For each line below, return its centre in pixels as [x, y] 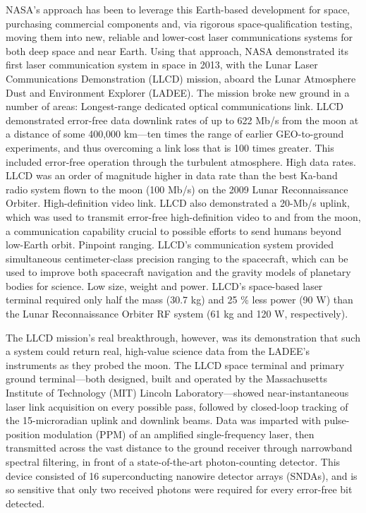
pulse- [337, 420]
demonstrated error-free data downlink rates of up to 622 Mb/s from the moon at [182, 120]
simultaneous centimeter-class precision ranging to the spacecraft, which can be [177, 258]
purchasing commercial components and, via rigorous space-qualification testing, [179, 23]
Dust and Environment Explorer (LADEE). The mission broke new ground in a [178, 92]
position [23, 434]
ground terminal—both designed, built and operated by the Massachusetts [166, 379]
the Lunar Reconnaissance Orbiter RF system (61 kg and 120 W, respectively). [177, 314]
